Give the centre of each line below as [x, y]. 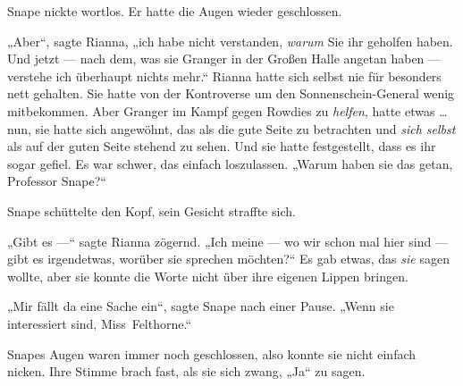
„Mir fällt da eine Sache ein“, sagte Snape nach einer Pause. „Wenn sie [201, 306]
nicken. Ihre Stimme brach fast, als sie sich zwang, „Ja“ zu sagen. [186, 371]
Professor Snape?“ [57, 181]
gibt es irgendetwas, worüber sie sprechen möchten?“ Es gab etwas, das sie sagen [228, 259]
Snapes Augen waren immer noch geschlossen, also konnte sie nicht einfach [212, 353]
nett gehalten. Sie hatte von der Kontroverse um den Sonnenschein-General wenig [231, 93]
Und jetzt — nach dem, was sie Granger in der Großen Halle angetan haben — [224, 59]
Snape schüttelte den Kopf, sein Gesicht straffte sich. [152, 210]
